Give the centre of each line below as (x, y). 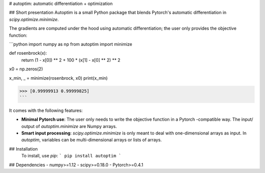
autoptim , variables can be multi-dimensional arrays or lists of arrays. (92, 140)
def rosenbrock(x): (28, 53)
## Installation (23, 149)
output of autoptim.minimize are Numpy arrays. (69, 126)
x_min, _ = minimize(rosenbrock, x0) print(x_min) (58, 78)
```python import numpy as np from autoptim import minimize (71, 44)
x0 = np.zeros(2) (26, 69)
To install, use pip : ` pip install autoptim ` (71, 156)
